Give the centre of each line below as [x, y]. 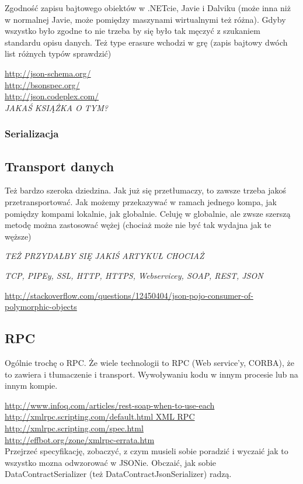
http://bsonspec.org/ [42, 84]
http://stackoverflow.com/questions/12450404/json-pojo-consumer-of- [129, 295]
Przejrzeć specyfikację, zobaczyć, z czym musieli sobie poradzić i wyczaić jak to [147, 451]
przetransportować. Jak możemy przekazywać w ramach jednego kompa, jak [141, 201]
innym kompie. [31, 386]
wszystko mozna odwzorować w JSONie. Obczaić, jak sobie [111, 462]
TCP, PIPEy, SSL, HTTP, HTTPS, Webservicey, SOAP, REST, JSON [134, 275]
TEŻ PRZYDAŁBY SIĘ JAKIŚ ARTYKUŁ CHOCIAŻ [105, 256]
